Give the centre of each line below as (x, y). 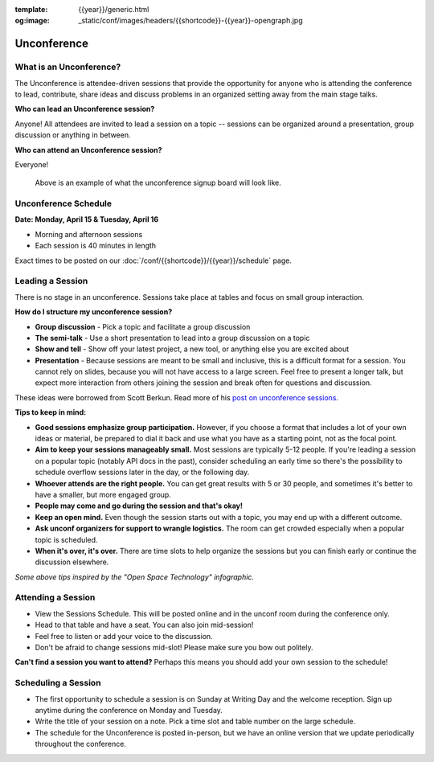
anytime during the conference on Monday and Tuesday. (129, 710)
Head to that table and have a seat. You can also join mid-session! (144, 625)
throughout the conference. (80, 744)
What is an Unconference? (68, 67)
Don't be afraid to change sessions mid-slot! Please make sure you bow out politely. (174, 648)
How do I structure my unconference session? (94, 312)
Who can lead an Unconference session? (85, 109)
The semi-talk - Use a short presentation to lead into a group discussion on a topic (172, 338)
